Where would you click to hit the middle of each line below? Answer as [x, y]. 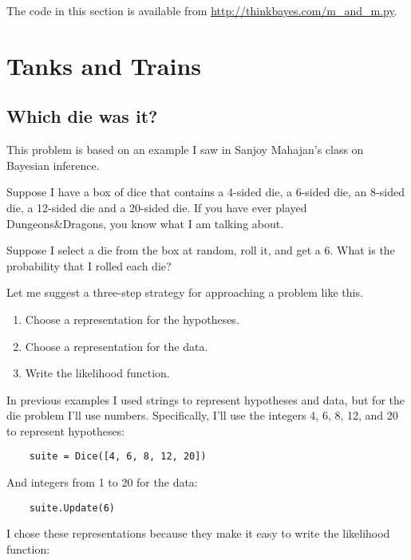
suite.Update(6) [72, 508]
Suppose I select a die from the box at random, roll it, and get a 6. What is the [201, 250]
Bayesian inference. [53, 165]
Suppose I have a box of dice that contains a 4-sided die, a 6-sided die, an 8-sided [205, 192]
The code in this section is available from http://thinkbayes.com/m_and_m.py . [202, 10]
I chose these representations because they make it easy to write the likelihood [198, 533]
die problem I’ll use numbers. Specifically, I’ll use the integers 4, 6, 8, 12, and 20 [202, 415]
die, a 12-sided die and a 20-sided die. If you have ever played [157, 207]
